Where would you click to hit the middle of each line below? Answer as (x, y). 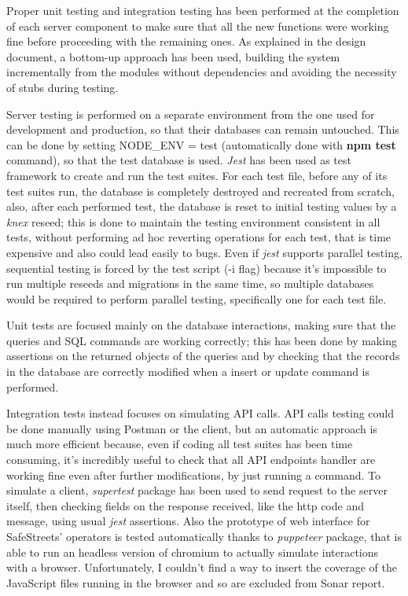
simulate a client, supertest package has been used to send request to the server (197, 490)
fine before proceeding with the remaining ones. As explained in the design (186, 41)
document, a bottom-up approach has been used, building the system (173, 56)
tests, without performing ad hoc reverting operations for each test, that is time (199, 237)
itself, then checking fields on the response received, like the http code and (185, 505)
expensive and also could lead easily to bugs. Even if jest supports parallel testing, (204, 252)
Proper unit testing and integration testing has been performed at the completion (203, 10)
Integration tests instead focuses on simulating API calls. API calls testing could (200, 413)
